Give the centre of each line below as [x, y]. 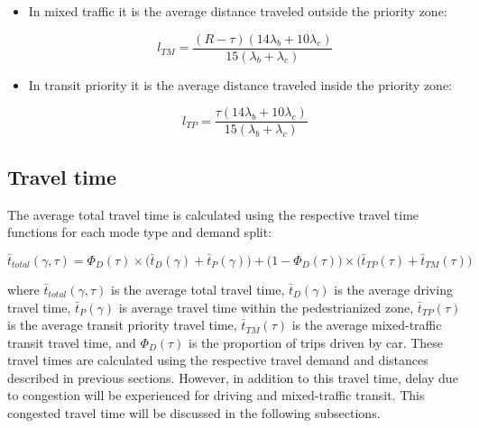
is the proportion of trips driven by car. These [316, 342]
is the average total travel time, [198, 289]
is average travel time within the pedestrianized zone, [266, 307]
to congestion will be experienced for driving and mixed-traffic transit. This [216, 395]
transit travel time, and [72, 342]
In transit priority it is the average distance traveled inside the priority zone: [240, 84]
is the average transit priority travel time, [122, 325]
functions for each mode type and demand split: [140, 232]
